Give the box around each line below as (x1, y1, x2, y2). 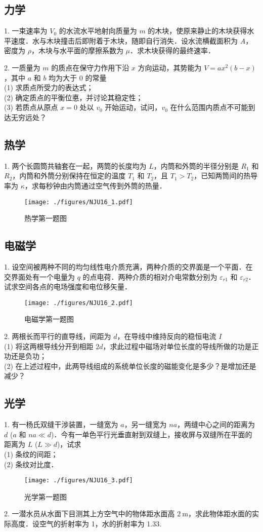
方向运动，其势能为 (138, 62, 202, 72)
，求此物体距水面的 (188, 508, 252, 519)
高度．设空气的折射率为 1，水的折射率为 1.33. (11, 518, 162, 528)
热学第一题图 (24, 213, 67, 223)
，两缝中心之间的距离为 (177, 419, 255, 430)
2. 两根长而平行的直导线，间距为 (4, 331, 111, 341)
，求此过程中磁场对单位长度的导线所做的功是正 (103, 340, 259, 351)
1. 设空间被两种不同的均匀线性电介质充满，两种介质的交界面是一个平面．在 (4, 261, 253, 272)
